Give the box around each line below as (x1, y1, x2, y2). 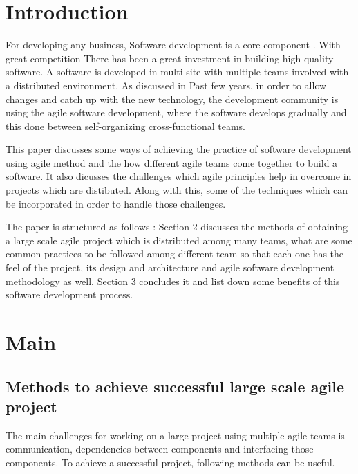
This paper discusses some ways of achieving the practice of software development (6, 142, 352, 156)
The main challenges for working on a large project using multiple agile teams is (6, 428, 345, 442)
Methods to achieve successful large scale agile (6, 375, 344, 396)
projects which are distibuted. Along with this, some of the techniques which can (6, 183, 348, 197)
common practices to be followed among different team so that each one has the (6, 246, 344, 261)
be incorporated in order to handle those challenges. (6, 196, 226, 210)
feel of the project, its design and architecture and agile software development (6, 260, 335, 275)
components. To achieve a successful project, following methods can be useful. (6, 455, 335, 469)
